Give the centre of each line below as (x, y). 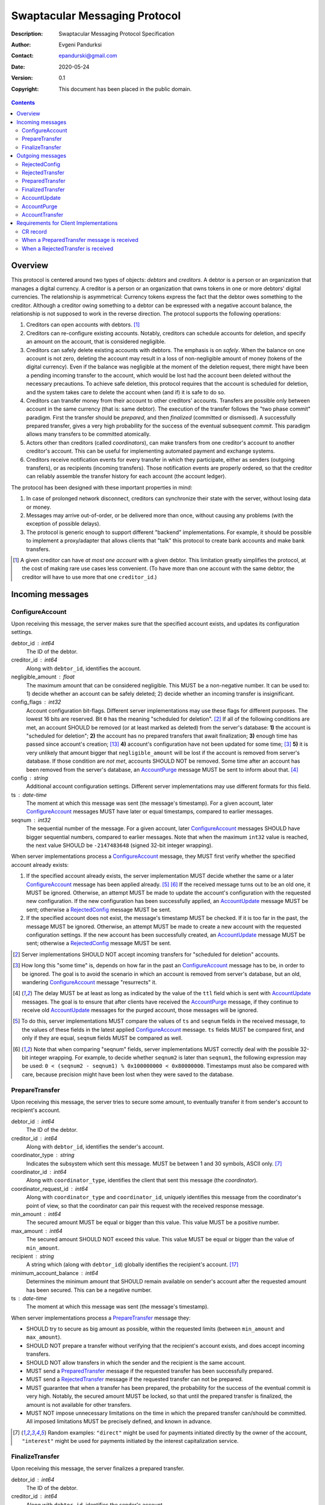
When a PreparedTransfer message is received (80, 240)
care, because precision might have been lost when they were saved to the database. (128, 1074)
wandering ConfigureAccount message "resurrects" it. (89, 982)
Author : (21, 45)
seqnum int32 (31, 820)
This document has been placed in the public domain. (125, 89)
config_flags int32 (36, 702)
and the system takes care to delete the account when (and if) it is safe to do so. (126, 392)
